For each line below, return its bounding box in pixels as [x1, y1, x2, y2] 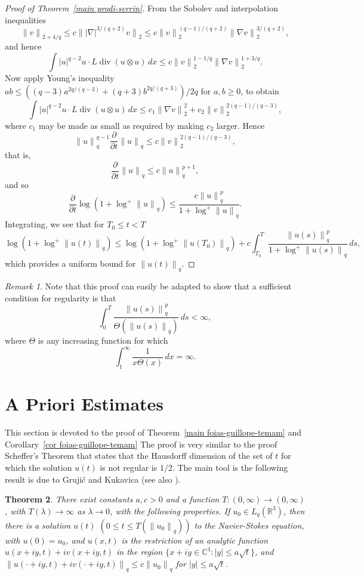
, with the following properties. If [110, 504, 230, 517]
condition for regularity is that [5, 291, 116, 304]
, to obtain [240, 84, 279, 97]
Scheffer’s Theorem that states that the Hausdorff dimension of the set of [5, 449, 273, 462]
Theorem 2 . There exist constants [5, 493, 133, 505]
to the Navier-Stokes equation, [194, 519, 304, 531]
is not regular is [100, 461, 158, 474]
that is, [5, 149, 31, 161]
